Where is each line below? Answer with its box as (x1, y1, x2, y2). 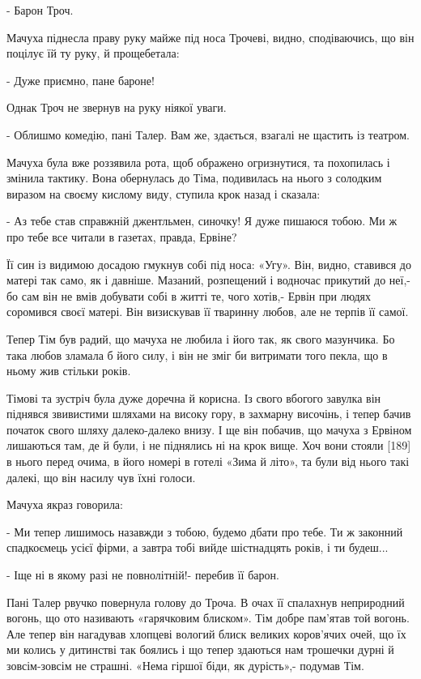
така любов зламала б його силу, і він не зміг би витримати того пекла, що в (6, 346, 388, 363)
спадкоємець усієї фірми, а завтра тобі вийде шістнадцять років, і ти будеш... (6, 539, 389, 556)
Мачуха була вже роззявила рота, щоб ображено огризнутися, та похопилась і (6, 153, 390, 170)
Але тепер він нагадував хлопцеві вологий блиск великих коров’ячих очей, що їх (6, 625, 406, 642)
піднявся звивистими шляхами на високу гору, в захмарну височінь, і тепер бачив (6, 405, 411, 422)
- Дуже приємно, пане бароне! (6, 71, 155, 88)
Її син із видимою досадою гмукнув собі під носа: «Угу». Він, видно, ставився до (6, 255, 411, 272)
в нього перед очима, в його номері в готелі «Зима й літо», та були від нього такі (6, 453, 410, 470)
